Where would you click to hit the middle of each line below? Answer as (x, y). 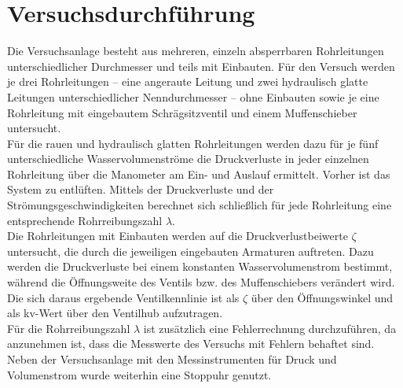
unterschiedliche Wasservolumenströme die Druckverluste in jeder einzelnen (188, 159)
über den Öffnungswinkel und (322, 297)
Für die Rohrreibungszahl (69, 328)
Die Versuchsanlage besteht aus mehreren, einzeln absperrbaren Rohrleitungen (196, 51)
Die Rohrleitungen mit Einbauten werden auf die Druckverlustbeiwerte (178, 236)
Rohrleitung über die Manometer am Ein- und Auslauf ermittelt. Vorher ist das (199, 174)
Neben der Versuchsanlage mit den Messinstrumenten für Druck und (172, 359)
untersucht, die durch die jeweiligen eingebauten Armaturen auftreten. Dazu (191, 251)
